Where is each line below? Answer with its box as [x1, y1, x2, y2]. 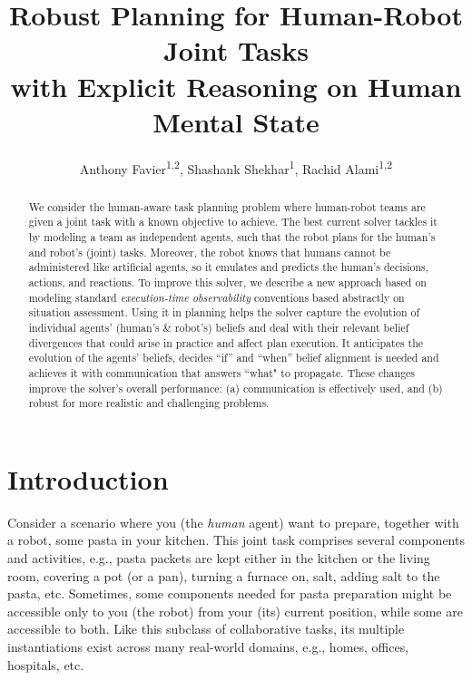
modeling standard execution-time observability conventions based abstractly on [28, 289, 405, 305]
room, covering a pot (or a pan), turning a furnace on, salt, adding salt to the [7, 566, 440, 585]
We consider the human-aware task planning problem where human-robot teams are [28, 199, 426, 214]
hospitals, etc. [7, 655, 84, 674]
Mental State [152, 102, 320, 140]
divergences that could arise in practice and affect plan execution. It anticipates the [28, 335, 424, 350]
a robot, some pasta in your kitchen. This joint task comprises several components [7, 530, 465, 549]
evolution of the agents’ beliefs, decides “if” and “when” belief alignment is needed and [28, 350, 439, 365]
